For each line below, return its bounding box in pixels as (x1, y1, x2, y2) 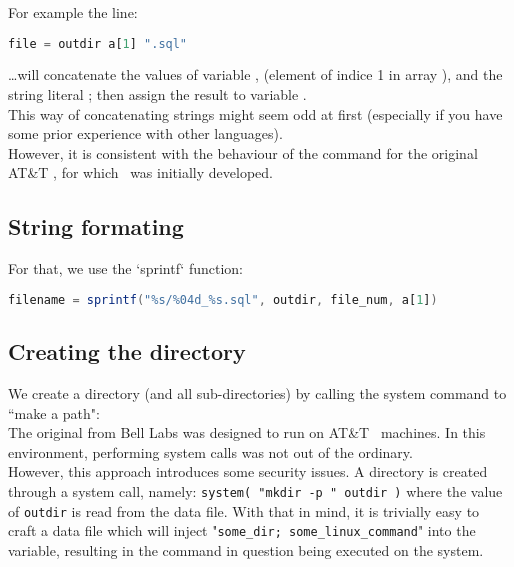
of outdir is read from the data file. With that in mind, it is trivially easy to (8, 500, 480, 521)
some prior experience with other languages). (8, 123, 283, 144)
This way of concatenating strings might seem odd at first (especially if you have (8, 103, 503, 124)
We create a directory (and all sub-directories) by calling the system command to (8, 382, 507, 403)
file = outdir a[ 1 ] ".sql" (8, 36, 188, 51)
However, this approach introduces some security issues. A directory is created (8, 461, 488, 482)
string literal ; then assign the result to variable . (8, 84, 307, 105)
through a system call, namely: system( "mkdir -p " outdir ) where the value (8, 480, 503, 501)
